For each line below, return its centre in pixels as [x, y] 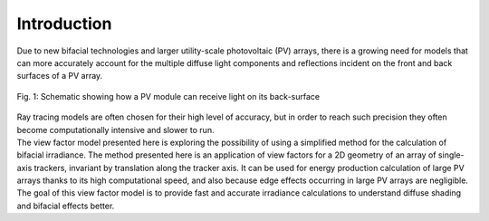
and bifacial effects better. [66, 206]
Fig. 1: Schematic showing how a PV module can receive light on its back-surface [168, 96]
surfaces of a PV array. [60, 76]
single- [451, 155]
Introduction [64, 24]
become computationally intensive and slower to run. [115, 130]
